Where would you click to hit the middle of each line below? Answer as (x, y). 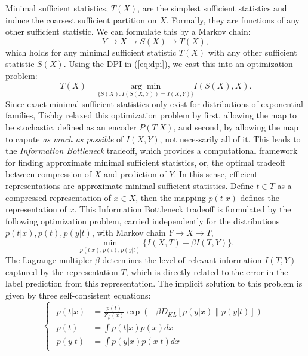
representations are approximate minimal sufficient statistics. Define (130, 185)
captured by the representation (62, 271)
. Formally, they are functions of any (233, 19)
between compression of (49, 174)
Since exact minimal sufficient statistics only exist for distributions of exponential (154, 103)
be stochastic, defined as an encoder (71, 127)
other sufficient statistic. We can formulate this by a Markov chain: (128, 31)
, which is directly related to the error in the (207, 271)
